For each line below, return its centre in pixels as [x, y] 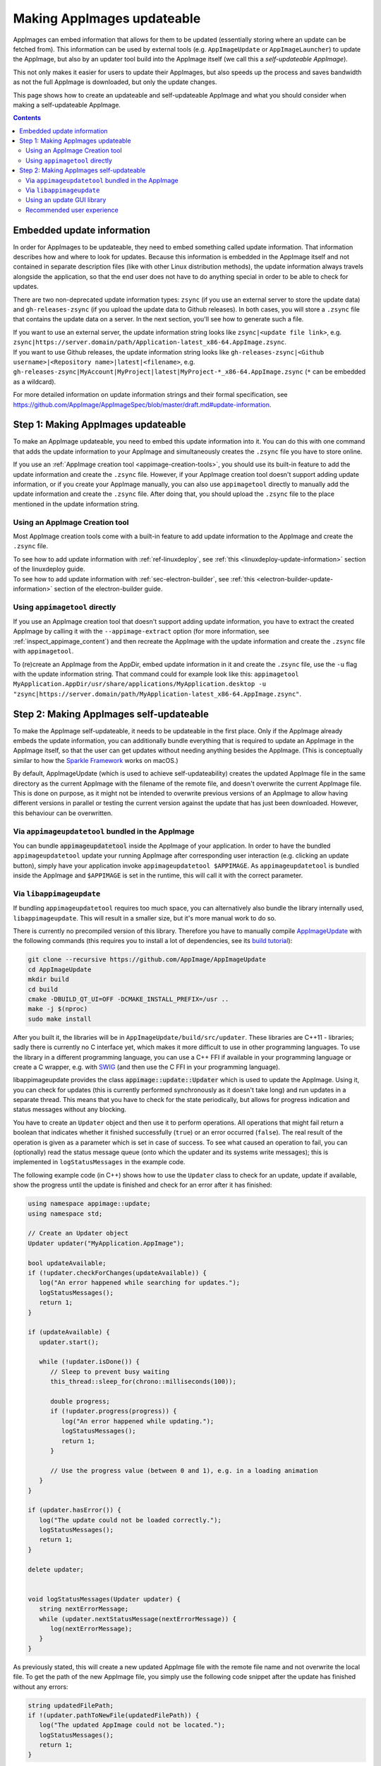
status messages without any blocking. [70, 1110]
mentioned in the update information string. [76, 504]
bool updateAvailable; [67, 1263]
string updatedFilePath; [71, 1705]
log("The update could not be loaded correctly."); [130, 1520]
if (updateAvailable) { [69, 1332]
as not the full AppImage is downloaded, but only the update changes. [115, 82]
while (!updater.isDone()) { [90, 1362]
